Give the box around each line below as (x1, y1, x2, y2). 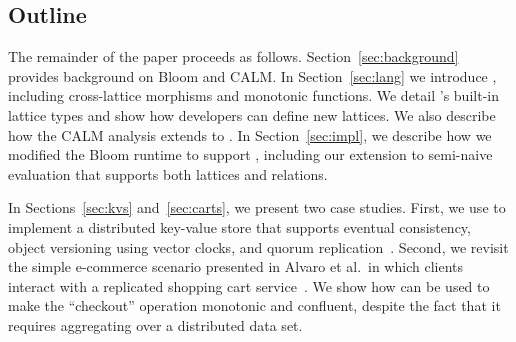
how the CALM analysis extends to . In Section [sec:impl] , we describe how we (8, 124, 492, 145)
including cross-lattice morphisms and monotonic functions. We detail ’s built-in (8, 85, 499, 106)
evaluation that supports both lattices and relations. (8, 163, 328, 184)
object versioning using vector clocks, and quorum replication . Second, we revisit (8, 236, 509, 257)
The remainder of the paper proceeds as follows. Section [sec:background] (8, 46, 459, 67)
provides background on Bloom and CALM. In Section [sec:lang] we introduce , (8, 65, 497, 86)
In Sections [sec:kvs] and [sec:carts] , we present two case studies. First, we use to (8, 197, 506, 218)
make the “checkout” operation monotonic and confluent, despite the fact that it (8, 295, 501, 316)
